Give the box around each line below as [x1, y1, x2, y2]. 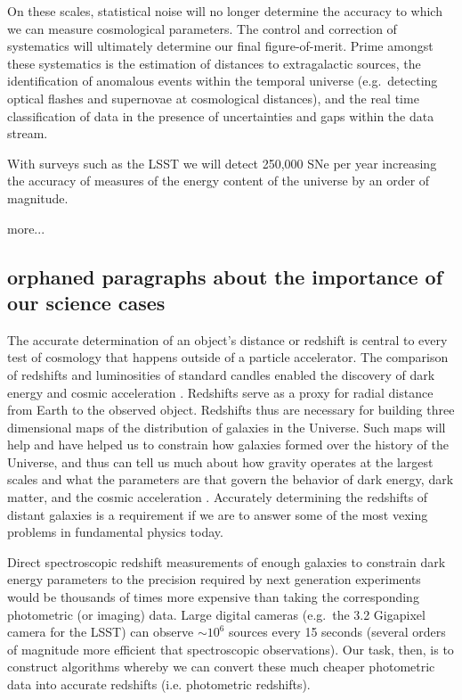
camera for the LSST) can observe [7, 622, 194, 641]
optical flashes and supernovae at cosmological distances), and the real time [7, 88, 419, 107]
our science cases [7, 288, 166, 316]
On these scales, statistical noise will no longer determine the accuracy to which [7, 2, 442, 20]
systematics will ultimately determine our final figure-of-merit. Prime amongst [7, 37, 434, 55]
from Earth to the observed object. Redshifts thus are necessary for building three [7, 400, 455, 419]
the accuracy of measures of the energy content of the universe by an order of [7, 171, 430, 190]
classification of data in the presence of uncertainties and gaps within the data [7, 106, 434, 125]
